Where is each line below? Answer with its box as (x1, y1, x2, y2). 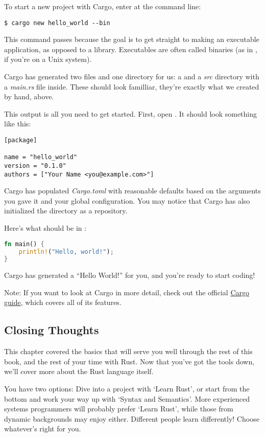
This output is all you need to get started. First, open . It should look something (4, 108, 257, 119)
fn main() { (4, 240, 44, 248)
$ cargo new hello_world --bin (4, 19, 110, 27)
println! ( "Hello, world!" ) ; (18, 248, 114, 255)
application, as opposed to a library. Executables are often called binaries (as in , (4, 43, 257, 54)
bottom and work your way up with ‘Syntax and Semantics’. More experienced (4, 393, 250, 404)
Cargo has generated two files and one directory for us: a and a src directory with (4, 71, 259, 82)
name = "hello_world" (4, 154, 78, 161)
